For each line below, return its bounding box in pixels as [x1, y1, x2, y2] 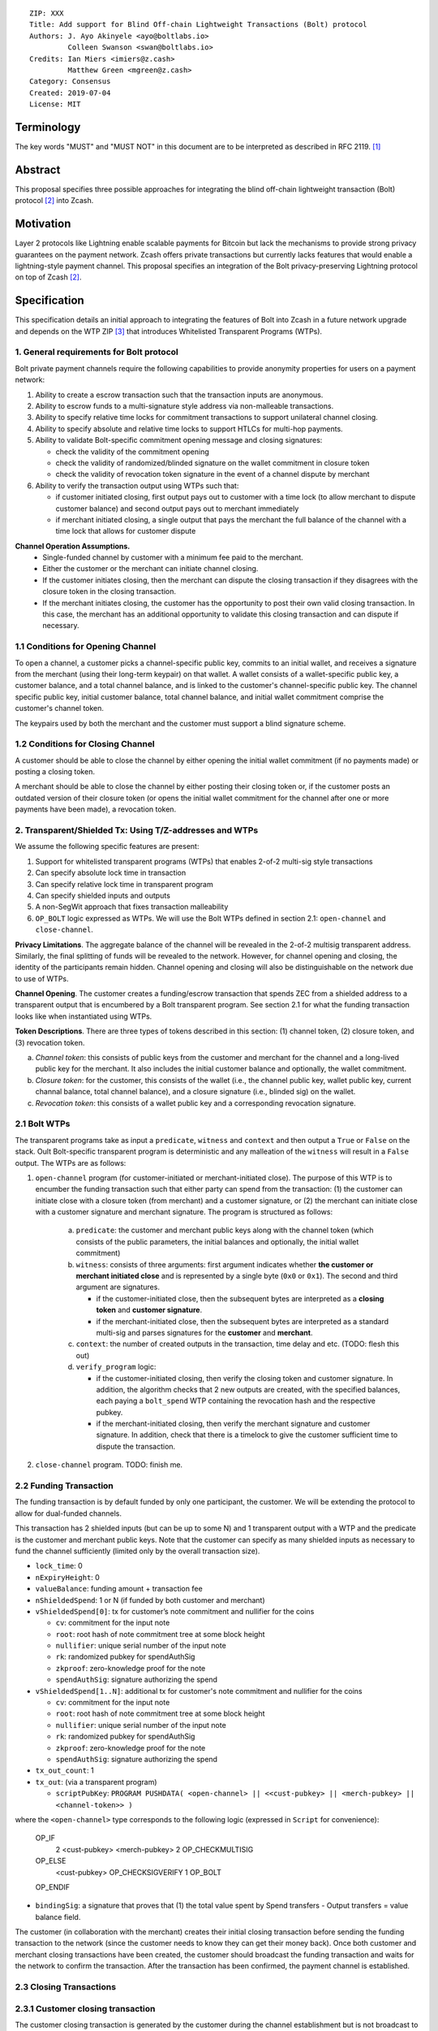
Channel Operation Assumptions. [15, 541, 131, 551]
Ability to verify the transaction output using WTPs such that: [35, 480, 239, 491]
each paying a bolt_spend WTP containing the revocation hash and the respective [96, 1396, 376, 1405]
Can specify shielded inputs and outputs [35, 890, 170, 900]
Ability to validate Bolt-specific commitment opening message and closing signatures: [35, 435, 323, 445]
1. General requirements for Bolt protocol [15, 346, 178, 357]
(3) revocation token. [15, 1037, 85, 1047]
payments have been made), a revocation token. [15, 804, 177, 814]
